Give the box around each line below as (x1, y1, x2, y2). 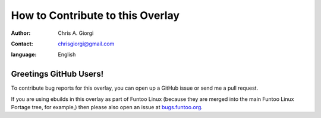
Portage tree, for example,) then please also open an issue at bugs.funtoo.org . (11, 104, 203, 111)
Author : (11, 29, 31, 37)
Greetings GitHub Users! (11, 69, 104, 79)
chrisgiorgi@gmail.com (58, 40, 115, 47)
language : (11, 51, 37, 58)
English (58, 51, 76, 58)
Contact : (11, 40, 34, 47)
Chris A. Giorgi (58, 29, 94, 37)
